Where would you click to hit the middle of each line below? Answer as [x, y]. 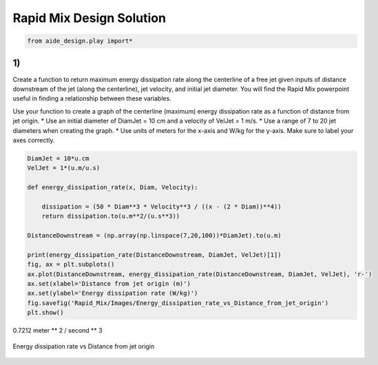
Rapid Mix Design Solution [90, 18]
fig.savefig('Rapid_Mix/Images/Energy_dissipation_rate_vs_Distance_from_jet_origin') [178, 303]
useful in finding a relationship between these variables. [92, 98]
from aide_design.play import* [80, 41]
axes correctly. [34, 140]
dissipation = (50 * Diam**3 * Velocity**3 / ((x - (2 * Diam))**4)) [161, 206]
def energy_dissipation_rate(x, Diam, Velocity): [113, 187]
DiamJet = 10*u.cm [58, 158]
